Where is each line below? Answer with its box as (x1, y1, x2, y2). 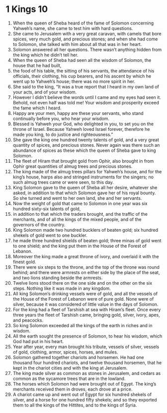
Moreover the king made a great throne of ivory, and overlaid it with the (12, 253, 159, 259)
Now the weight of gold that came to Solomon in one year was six (12, 200, 148, 206)
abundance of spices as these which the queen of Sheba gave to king (12, 147, 156, 153)
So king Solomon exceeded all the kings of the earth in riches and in (12, 322, 153, 328)
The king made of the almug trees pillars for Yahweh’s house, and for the (12, 168, 162, 174)
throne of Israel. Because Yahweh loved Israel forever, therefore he (12, 126, 150, 132)
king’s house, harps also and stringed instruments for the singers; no (12, 174, 154, 180)
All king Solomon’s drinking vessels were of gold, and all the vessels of (12, 291, 158, 297)
